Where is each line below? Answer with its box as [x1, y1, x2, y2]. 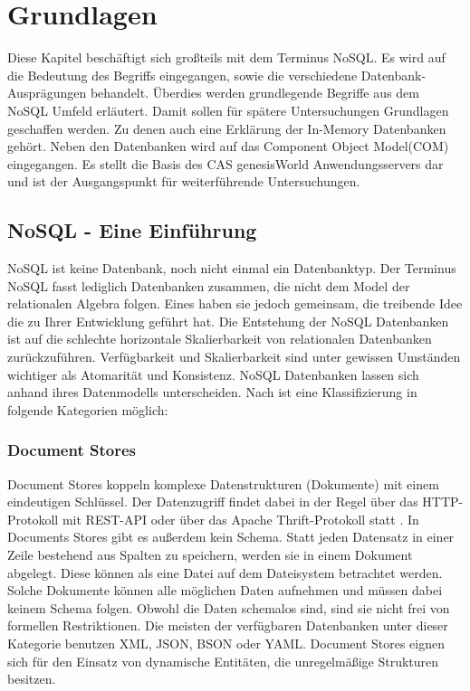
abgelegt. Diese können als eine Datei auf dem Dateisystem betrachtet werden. [7, 563, 443, 582]
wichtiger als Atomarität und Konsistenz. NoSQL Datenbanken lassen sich [7, 364, 419, 383]
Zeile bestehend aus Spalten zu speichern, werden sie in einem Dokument [7, 545, 413, 564]
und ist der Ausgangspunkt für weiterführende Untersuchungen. [7, 172, 360, 191]
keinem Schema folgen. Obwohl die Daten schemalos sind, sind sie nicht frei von [7, 598, 450, 617]
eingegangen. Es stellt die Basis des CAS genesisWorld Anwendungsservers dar [7, 154, 444, 173]
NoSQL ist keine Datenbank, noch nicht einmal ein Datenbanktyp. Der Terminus [7, 259, 456, 278]
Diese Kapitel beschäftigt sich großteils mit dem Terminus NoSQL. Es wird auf [7, 48, 446, 67]
